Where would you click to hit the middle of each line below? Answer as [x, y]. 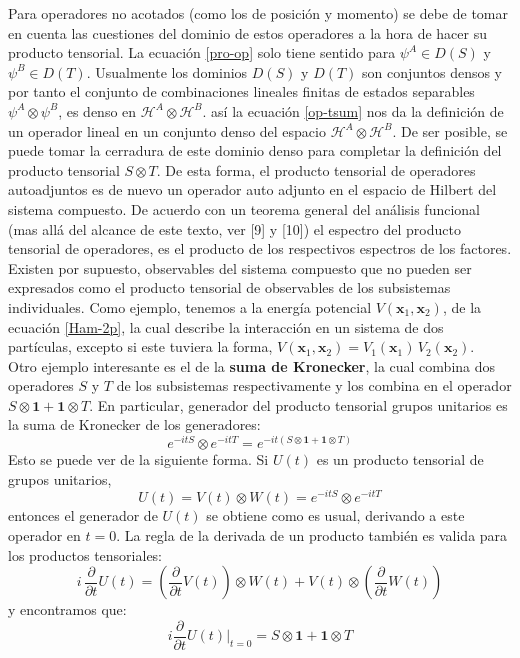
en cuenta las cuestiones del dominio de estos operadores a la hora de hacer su [247, 32]
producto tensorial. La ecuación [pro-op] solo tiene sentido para [202, 52]
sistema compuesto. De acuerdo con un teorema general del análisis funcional [244, 208]
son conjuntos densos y [432, 71]
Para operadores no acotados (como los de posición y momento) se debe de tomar [258, 13]
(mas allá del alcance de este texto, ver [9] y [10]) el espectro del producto [234, 228]
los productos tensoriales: [85, 554]
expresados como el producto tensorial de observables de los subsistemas [229, 287]
